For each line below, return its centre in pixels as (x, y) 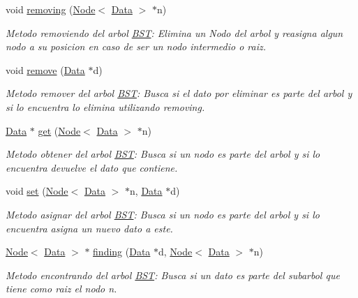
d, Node (176, 252)
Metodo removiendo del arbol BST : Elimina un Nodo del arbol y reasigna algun (174, 32)
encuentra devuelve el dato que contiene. (92, 167)
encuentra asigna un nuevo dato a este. (89, 228)
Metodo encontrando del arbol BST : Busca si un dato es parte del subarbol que (173, 275)
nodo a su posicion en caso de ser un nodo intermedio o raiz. (136, 46)
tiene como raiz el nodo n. (61, 289)
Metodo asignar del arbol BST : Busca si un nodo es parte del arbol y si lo (163, 214)
